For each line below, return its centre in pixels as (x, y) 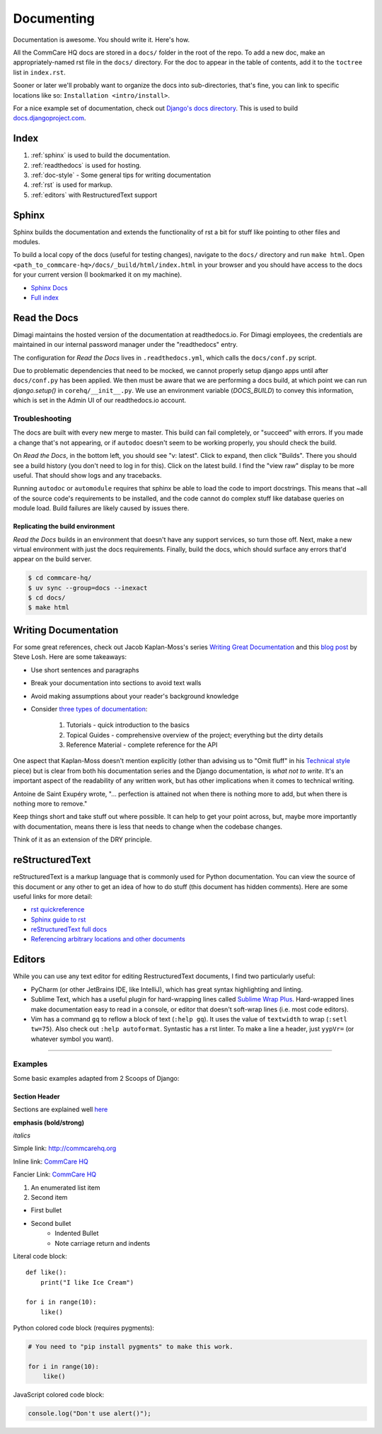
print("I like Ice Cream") (87, 1282)
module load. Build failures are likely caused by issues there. (101, 508)
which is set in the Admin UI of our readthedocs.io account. (100, 401)
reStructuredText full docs (69, 929)
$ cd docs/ (47, 598)
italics (22, 1135)
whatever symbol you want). (72, 1039)
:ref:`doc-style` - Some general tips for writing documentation (121, 175)
